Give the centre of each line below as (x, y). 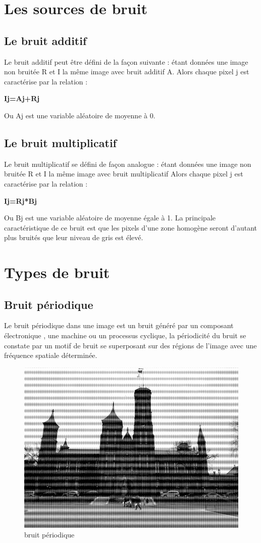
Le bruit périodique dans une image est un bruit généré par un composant (119, 325)
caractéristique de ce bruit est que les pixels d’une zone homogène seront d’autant (131, 227)
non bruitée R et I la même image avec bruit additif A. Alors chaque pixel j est (127, 72)
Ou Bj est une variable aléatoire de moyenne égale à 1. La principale (110, 218)
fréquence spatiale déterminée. (51, 355)
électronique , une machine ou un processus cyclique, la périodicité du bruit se (125, 335)
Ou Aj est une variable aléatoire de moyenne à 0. (80, 115)
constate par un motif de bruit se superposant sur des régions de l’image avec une (130, 345)
